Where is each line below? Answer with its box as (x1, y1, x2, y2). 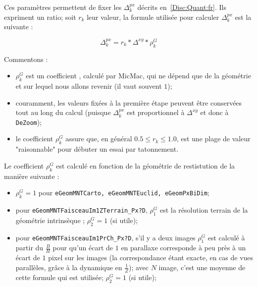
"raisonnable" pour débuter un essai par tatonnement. (15, 144, 179, 154)
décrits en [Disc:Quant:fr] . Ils (137, 2, 226, 12)
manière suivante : (4, 171, 59, 181)
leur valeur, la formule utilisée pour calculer (87, 11, 219, 22)
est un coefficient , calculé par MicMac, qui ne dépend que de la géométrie (26, 70, 251, 81)
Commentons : (4, 54, 48, 64)
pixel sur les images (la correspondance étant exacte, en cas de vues (48, 252, 254, 263)
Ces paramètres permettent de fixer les (4, 2, 122, 12)
